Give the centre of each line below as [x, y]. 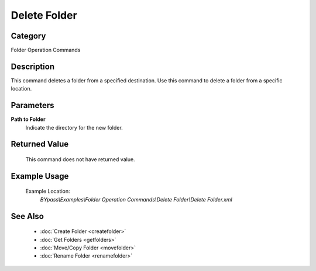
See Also [27, 216]
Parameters [32, 105]
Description [33, 66]
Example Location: [48, 191]
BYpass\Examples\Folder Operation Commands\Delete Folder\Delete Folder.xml [136, 199]
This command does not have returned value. [80, 159]
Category [28, 36]
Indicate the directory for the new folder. [74, 127]
